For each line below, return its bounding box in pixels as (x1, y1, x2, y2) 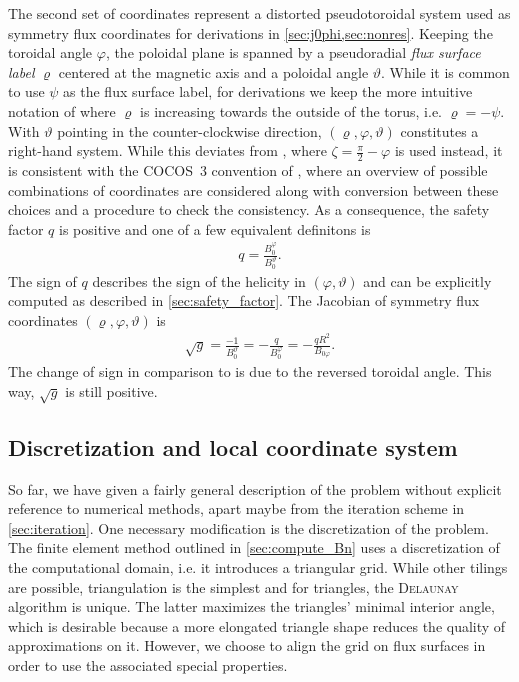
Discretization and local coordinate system (8, 431, 458, 462)
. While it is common (381, 61, 510, 82)
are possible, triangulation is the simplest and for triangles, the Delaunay (8, 576, 459, 597)
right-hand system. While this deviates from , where (8, 140, 327, 161)
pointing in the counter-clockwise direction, (57, 120, 322, 141)
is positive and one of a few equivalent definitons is (59, 218, 371, 239)
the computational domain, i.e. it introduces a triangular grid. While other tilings (8, 557, 508, 578)
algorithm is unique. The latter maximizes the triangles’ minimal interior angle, (8, 596, 495, 617)
